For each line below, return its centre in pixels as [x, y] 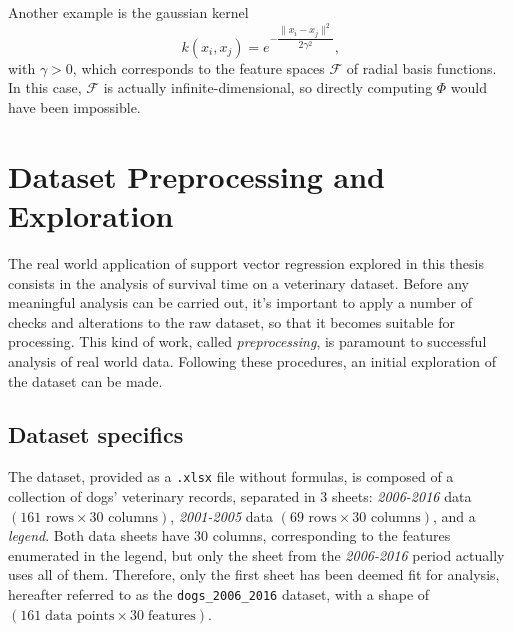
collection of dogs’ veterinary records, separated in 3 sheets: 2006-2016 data [240, 495]
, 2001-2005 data [222, 515]
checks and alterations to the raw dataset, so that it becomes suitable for [231, 321]
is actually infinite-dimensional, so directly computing [268, 87]
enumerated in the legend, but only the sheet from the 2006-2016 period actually [256, 554]
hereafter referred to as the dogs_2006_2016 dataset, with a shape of [219, 593]
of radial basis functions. [421, 67]
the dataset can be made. [85, 380]
